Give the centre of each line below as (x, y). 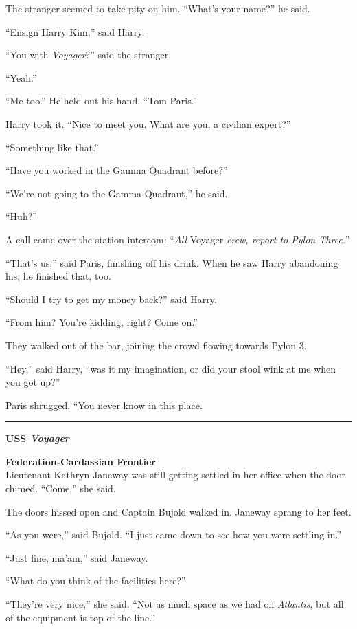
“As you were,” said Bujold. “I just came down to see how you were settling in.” (174, 534)
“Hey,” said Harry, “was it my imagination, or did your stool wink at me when (171, 368)
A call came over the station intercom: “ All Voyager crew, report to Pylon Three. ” (178, 239)
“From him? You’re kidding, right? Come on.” (102, 322)
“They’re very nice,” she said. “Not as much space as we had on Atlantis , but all (175, 604)
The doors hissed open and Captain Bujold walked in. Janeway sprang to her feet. (178, 511)
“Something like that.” (52, 147)
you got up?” (33, 382)
